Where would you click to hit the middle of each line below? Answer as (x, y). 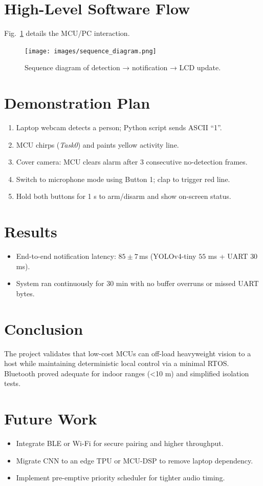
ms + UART (228, 256)
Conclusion (44, 328)
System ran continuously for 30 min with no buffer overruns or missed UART (137, 283)
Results (31, 231)
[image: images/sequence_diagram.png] (91, 51)
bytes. (25, 293)
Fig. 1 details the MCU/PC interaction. (67, 33)
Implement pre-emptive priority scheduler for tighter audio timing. (120, 478)
